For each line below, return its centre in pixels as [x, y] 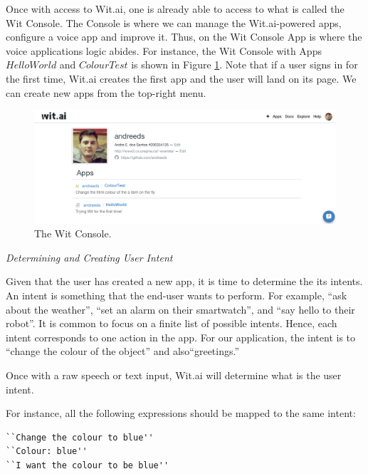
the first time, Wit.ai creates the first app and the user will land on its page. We [181, 78]
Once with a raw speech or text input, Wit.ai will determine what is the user [174, 375]
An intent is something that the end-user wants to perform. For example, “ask [177, 295]
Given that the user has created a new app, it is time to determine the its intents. [184, 281]
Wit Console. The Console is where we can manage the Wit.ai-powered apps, [174, 22]
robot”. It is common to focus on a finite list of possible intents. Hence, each [172, 323]
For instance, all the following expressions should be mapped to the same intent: [181, 413]
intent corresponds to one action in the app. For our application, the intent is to [181, 337]
